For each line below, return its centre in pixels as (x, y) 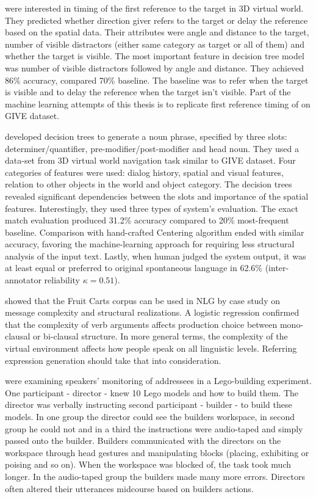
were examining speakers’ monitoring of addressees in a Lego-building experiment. (158, 381)
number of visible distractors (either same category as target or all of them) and (155, 44)
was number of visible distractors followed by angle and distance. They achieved (155, 67)
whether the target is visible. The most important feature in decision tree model (155, 56)
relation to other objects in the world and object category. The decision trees (149, 184)
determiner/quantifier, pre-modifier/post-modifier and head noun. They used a (152, 148)
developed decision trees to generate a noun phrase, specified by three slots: (146, 136)
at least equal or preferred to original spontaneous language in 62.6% (134, 268)
